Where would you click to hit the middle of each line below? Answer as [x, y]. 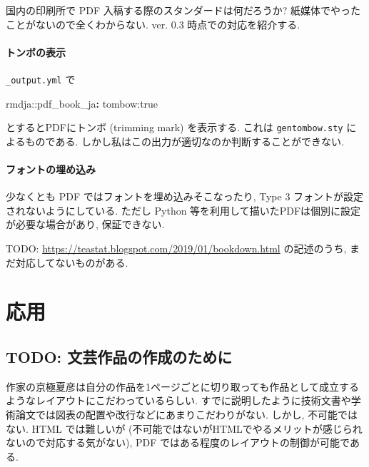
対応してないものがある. [72, 262]
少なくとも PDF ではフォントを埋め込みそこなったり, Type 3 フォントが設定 [185, 196]
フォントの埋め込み [51, 169]
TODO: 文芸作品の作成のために [119, 357]
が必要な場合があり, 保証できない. [85, 224]
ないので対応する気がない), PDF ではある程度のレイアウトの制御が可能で [178, 442]
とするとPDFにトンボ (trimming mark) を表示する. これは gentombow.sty [175, 127]
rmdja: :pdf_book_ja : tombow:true [82, 103]
